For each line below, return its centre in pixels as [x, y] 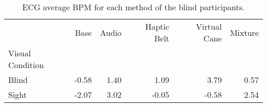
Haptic [157, 26]
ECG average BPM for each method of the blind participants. [133, 7]
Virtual [209, 26]
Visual [20, 53]
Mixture [244, 32]
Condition [26, 65]
